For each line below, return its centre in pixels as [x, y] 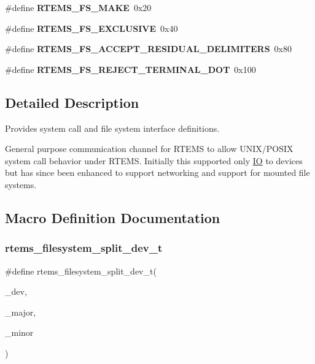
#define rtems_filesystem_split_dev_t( [81, 271]
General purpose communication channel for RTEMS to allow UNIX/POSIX [149, 149]
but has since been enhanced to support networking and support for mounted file [157, 173]
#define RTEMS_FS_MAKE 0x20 [78, 7]
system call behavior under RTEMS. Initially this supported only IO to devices [154, 160]
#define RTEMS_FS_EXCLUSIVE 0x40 [91, 28]
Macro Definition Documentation [113, 217]
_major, [21, 312]
